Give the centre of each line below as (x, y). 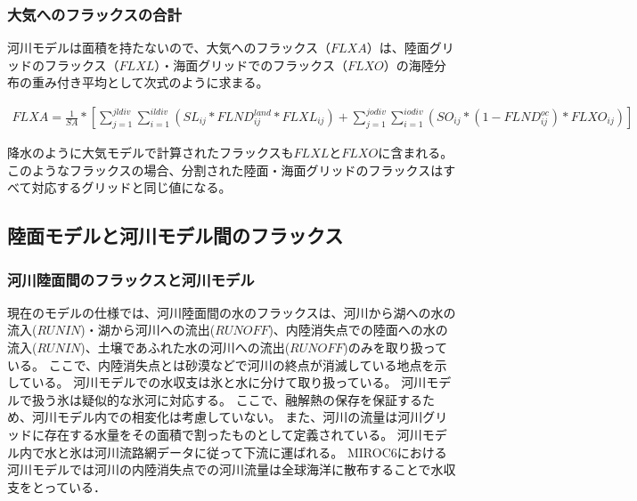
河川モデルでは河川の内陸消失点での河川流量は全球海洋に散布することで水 (225, 469)
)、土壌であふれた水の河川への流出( (185, 347)
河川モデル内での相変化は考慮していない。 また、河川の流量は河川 (227, 417)
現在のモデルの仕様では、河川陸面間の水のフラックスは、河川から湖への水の (232, 312)
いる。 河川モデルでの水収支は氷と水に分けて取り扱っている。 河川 (229, 382)
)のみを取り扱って (396, 347)
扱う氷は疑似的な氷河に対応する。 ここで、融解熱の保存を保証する (227, 399)
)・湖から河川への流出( (148, 330)
